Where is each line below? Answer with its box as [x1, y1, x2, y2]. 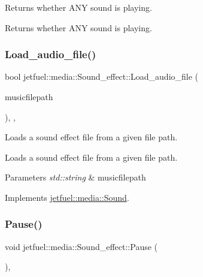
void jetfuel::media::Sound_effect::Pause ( [5, 240, 158, 252]
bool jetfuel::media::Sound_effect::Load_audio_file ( [5, 70, 199, 83]
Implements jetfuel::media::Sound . [5, 191, 129, 203]
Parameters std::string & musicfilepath [5, 171, 146, 183]
